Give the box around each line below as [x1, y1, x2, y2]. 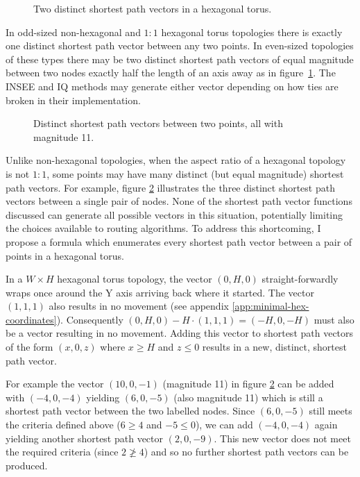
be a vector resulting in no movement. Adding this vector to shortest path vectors [6, 326, 354, 340]
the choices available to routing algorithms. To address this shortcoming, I [6, 221, 321, 235]
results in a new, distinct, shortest [202, 340, 347, 354]
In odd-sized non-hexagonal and [6, 24, 141, 39]
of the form [6, 340, 53, 354]
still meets [309, 403, 352, 418]
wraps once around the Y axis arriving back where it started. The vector [6, 285, 314, 299]
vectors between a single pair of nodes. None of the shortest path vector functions [6, 194, 352, 208]
